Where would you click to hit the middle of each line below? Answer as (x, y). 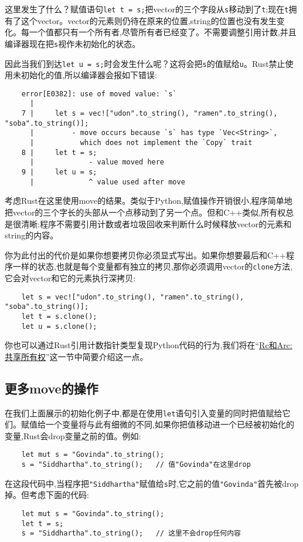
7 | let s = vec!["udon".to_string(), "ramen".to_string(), (149, 114)
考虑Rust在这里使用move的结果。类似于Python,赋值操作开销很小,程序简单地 (149, 201)
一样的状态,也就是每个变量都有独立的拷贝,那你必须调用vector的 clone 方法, (152, 266)
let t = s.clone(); (59, 316)
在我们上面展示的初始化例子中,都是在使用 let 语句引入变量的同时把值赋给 (144, 413)
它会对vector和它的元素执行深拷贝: (70, 277)
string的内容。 (32, 235)
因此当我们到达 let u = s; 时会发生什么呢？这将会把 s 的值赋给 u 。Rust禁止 (145, 63)
